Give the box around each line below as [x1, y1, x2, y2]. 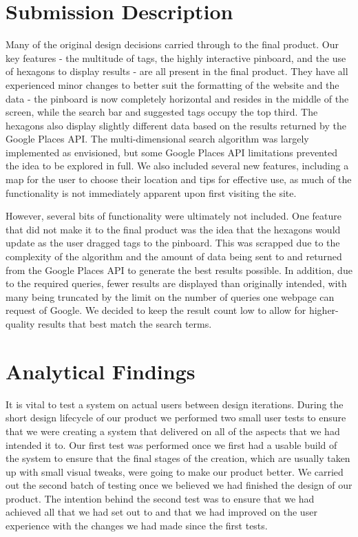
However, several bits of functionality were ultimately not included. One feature [6, 209, 341, 223]
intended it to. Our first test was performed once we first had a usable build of [6, 437, 337, 452]
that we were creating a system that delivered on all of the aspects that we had [6, 423, 340, 438]
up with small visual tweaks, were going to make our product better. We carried [6, 464, 344, 478]
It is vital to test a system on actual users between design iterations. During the [6, 397, 344, 411]
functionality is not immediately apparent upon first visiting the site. [6, 185, 297, 200]
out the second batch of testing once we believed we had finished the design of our [6, 478, 352, 492]
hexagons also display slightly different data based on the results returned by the [6, 118, 346, 132]
